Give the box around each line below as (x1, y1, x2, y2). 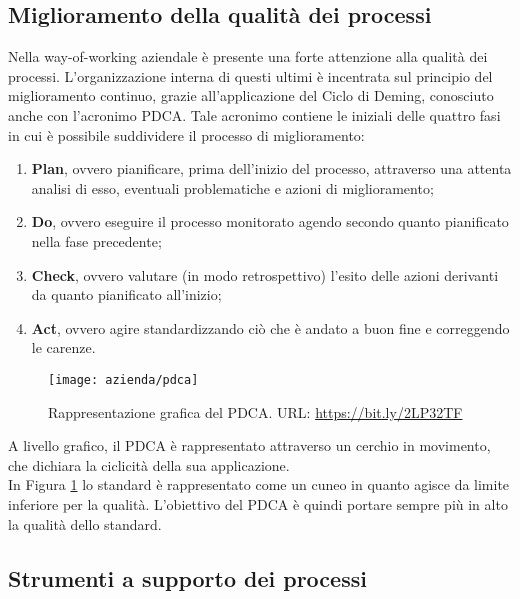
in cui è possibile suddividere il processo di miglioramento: (8, 124, 365, 145)
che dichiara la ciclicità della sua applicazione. (8, 454, 290, 475)
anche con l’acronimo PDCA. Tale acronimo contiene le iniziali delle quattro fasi (8, 104, 501, 125)
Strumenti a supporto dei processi (8, 562, 367, 593)
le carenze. (31, 337, 96, 358)
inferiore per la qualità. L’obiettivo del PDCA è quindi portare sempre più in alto (8, 493, 508, 514)
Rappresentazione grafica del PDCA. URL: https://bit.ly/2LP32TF (48, 401, 463, 422)
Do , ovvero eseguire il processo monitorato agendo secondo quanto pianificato (31, 211, 509, 232)
